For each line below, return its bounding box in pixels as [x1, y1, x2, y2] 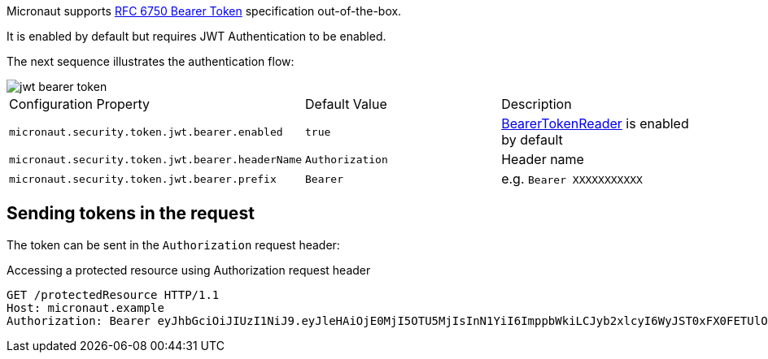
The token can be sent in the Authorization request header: [7, 237, 340, 252]
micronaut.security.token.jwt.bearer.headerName [9, 153, 303, 166]
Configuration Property [9, 96, 150, 112]
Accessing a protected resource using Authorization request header [7, 262, 371, 277]
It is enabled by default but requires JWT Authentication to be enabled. [7, 29, 386, 43]
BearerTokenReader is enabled [501, 115, 689, 132]
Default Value [305, 96, 387, 112]
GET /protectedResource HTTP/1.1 [7, 288, 220, 301]
